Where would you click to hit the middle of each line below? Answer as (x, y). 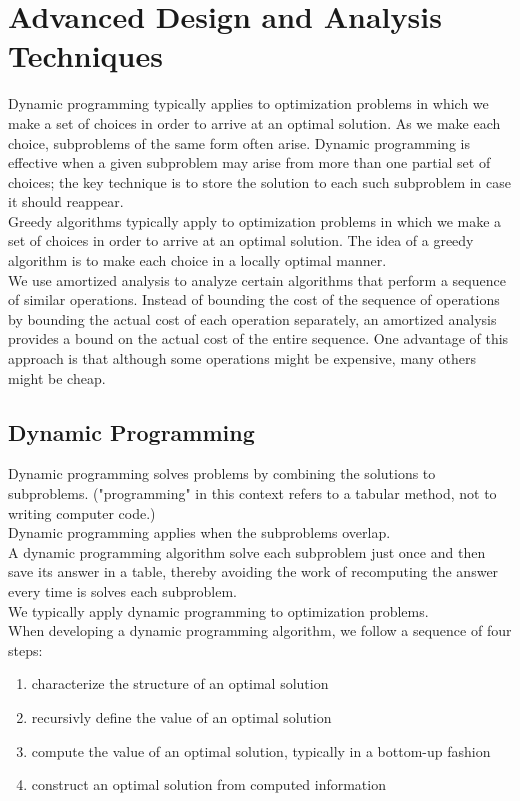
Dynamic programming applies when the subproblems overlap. (199, 532)
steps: (25, 649)
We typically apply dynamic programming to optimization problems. (218, 610)
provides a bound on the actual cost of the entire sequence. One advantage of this (258, 338)
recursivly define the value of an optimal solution (181, 716)
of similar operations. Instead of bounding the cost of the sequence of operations (254, 299)
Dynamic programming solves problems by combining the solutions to (222, 473)
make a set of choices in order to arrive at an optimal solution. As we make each (254, 122)
